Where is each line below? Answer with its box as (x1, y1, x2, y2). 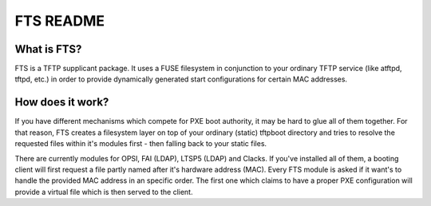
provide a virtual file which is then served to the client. (14, 187, 193, 196)
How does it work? (14, 96, 109, 109)
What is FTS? (14, 42, 82, 56)
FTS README (14, 12, 105, 30)
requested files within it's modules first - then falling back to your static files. (14, 139, 267, 149)
